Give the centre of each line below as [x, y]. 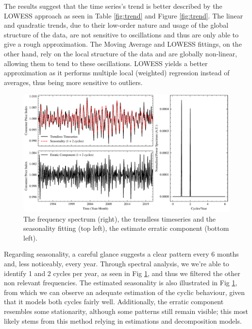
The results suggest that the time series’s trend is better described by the [113, 6]
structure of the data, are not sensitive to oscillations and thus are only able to [121, 34]
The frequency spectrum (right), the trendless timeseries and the [120, 218]
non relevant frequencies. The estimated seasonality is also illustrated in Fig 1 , [121, 283]
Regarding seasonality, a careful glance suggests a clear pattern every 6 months [121, 254]
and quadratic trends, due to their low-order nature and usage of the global [116, 25]
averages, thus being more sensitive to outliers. [73, 82]
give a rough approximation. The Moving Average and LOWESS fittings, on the [123, 44]
